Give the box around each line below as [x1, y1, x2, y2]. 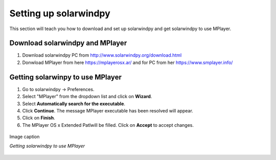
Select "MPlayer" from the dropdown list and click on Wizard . [22, 94, 152, 100]
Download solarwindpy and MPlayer [9, 39, 127, 48]
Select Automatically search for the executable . [22, 100, 125, 107]
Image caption [9, 133, 40, 140]
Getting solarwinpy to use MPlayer [9, 73, 122, 81]
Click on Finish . [22, 115, 56, 121]
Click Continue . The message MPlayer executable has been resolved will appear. [22, 107, 194, 113]
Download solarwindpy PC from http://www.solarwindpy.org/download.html [22, 52, 182, 58]
